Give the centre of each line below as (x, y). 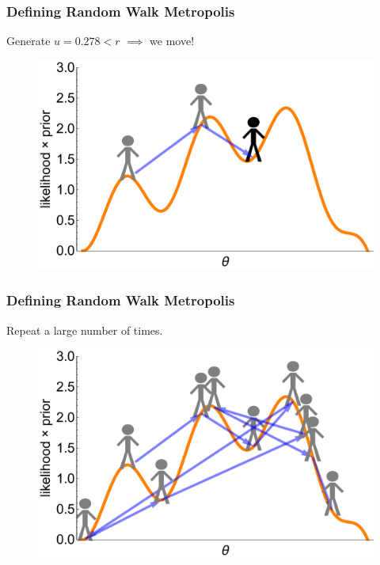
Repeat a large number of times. (85, 330)
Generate (28, 41)
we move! (172, 41)
